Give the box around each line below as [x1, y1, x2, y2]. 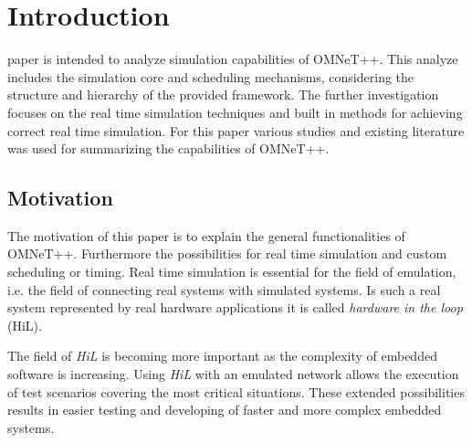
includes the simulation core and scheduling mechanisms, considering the [7, 67, 414, 86]
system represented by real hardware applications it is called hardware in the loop [7, 298, 463, 317]
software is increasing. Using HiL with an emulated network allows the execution [7, 364, 459, 384]
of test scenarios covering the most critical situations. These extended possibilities [7, 382, 465, 401]
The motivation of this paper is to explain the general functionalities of [7, 226, 405, 245]
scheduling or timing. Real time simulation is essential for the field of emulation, [7, 262, 456, 281]
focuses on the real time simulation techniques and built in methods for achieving [7, 102, 463, 121]
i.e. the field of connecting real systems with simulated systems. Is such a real [7, 280, 441, 299]
